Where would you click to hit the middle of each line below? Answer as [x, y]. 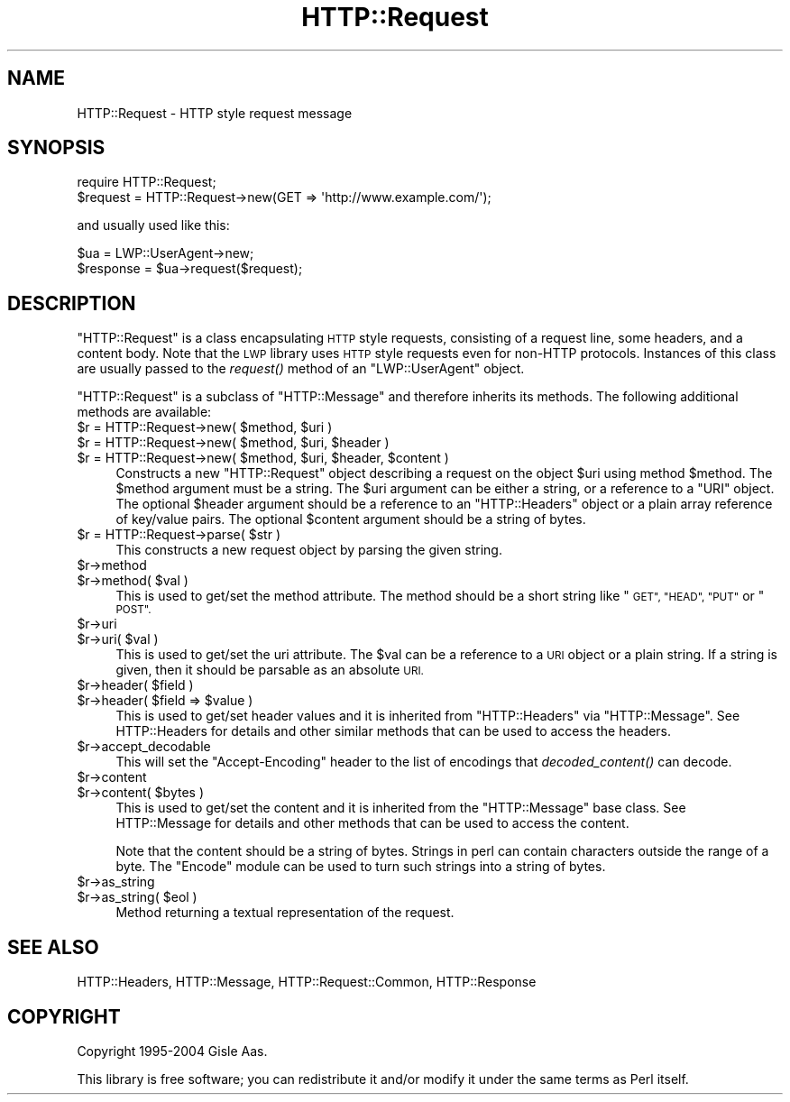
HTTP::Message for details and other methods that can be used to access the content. [372, 823]
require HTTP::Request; [147, 182]
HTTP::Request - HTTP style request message [215, 113]
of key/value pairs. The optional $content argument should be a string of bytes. [351, 519]
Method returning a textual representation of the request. [285, 913]
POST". [133, 610]
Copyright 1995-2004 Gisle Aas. [172, 1051]
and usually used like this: [153, 225]
